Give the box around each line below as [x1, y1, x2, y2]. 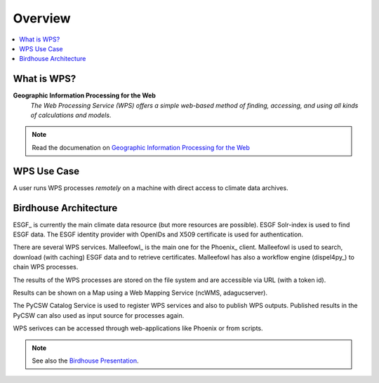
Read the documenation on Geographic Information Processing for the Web [32, 143, 251, 152]
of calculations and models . [30, 111, 112, 119]
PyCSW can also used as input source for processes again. [13, 311, 185, 319]
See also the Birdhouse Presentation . [32, 356, 139, 365]
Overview [13, 11, 71, 26]
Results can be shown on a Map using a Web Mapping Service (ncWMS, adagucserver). [13, 288, 268, 297]
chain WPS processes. [13, 263, 79, 271]
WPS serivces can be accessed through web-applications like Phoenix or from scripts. [13, 324, 263, 332]
